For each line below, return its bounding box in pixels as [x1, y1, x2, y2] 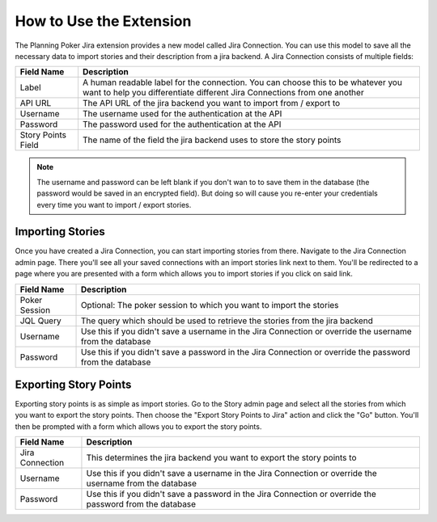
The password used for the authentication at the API [82, 119, 282, 130]
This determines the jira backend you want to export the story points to [86, 453, 357, 464]
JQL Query [19, 315, 62, 326]
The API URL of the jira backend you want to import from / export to [82, 98, 341, 109]
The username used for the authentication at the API [82, 108, 282, 120]
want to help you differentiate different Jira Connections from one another [82, 87, 364, 99]
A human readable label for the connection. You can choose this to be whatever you [82, 77, 402, 88]
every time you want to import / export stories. [36, 200, 192, 209]
